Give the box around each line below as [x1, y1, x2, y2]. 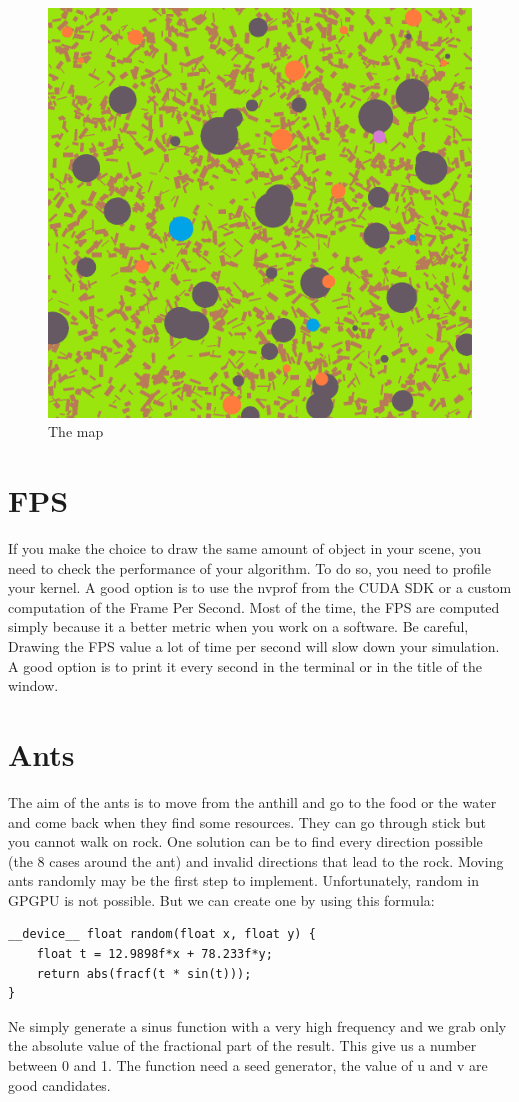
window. [8, 675, 59, 696]
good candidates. [8, 1074, 111, 1095]
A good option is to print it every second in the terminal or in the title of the [8, 655, 482, 676]
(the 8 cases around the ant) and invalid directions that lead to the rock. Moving [8, 850, 504, 871]
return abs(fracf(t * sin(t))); [36, 966, 252, 981]
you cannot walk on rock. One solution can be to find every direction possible [8, 831, 483, 852]
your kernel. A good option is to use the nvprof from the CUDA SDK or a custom [8, 577, 512, 598]
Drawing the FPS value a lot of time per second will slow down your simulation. [8, 636, 500, 656]
